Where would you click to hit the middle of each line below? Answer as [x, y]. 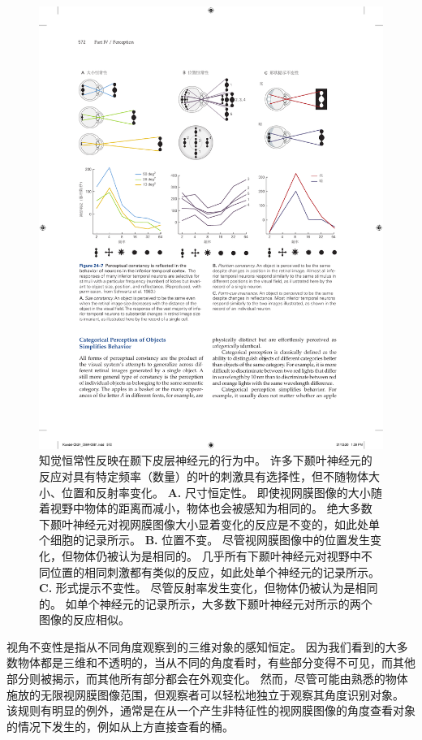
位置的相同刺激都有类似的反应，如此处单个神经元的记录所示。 [215, 571]
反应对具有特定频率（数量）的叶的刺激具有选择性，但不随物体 [204, 476]
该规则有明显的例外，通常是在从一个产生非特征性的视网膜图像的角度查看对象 [211, 710]
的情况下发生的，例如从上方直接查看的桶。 [120, 726]
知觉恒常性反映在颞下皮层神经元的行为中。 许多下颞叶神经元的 [206, 460]
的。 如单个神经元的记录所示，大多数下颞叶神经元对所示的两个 [206, 603]
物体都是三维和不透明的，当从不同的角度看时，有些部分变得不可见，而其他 [216, 662]
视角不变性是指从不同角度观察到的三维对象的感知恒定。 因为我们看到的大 [202, 646]
